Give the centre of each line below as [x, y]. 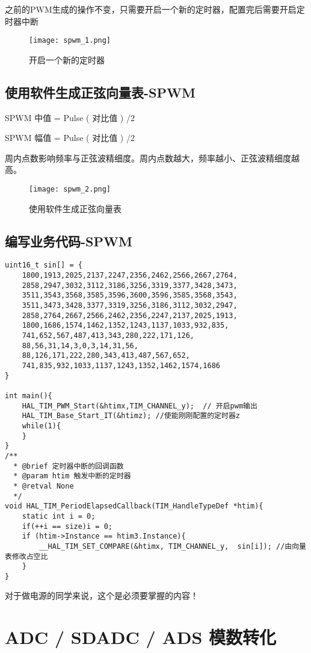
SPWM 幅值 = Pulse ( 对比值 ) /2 [70, 138]
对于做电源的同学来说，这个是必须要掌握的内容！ [102, 595]
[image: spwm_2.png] [70, 189]
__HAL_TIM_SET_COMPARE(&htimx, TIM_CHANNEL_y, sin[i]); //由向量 [173, 546]
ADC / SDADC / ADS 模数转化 [141, 637]
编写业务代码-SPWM [69, 241]
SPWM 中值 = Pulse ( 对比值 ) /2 [70, 117]
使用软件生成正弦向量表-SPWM [100, 92]
